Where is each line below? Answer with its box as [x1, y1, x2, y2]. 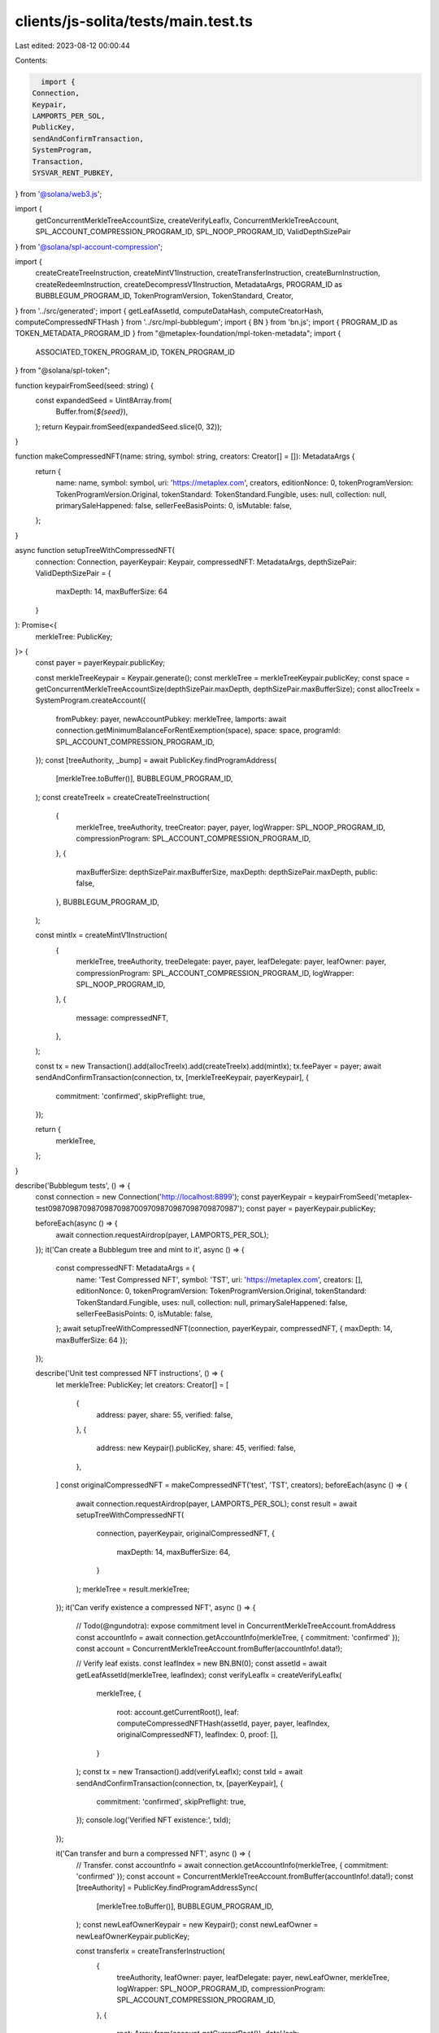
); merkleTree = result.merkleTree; [76, 1584, 190, 1594]
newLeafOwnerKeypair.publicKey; [76, 1931, 190, 1941]
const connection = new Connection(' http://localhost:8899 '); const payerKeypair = [35, 1192, 313, 1202]
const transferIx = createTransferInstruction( [76, 1946, 225, 1956]
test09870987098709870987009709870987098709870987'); [35, 1204, 245, 1213]
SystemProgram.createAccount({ [35, 695, 146, 705]
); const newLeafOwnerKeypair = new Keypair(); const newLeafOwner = [76, 1920, 319, 1930]
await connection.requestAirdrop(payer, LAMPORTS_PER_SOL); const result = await [76, 1499, 358, 1508]
